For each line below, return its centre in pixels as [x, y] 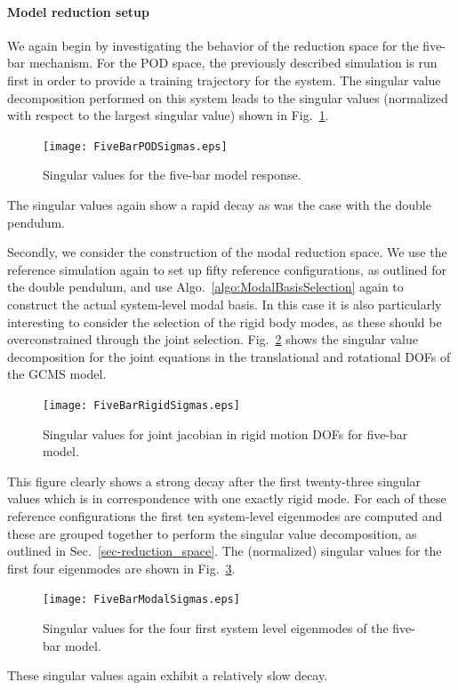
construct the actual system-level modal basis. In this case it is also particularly [225, 304]
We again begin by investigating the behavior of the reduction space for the [213, 45]
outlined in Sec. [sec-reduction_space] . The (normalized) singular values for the [225, 551]
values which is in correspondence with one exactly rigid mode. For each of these [227, 498]
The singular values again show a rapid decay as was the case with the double [219, 205]
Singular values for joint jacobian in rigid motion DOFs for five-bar [225, 433]
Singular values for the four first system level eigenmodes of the [216, 628]
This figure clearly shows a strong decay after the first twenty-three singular [214, 481]
